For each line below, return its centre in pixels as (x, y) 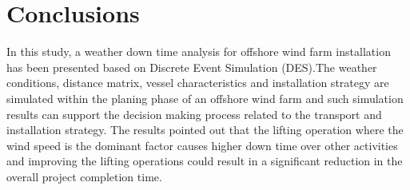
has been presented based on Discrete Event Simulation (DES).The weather (192, 67)
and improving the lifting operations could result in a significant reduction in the (205, 161)
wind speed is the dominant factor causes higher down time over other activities (202, 145)
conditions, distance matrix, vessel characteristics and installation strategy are (198, 83)
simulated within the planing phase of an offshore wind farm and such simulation (205, 98)
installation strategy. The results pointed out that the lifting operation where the (205, 130)
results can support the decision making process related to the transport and (194, 114)
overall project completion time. (84, 176)
